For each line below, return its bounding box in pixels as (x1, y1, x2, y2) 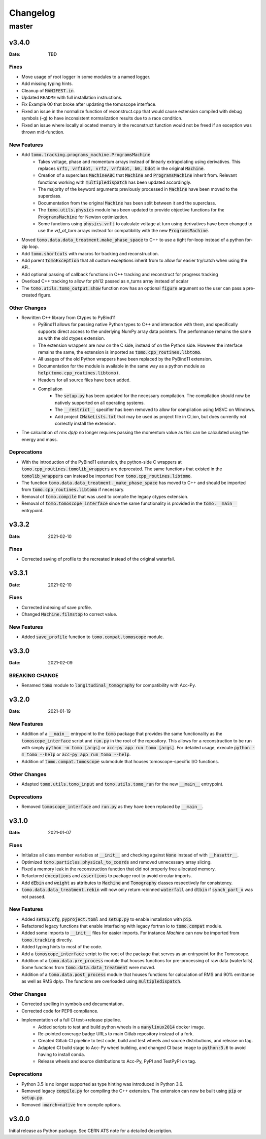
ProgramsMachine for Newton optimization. (38, 214, 129, 220)
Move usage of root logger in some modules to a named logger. (21, 74, 151, 80)
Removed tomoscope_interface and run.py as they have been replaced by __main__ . (21, 804, 204, 810)
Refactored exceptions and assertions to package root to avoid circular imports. (21, 873, 192, 879)
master (9, 22, 33, 31)
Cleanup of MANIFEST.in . (21, 87, 75, 93)
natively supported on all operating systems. (55, 400, 145, 406)
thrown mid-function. (21, 129, 65, 135)
